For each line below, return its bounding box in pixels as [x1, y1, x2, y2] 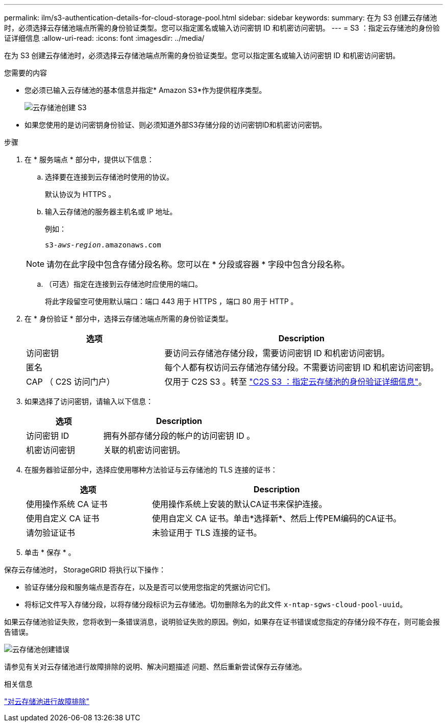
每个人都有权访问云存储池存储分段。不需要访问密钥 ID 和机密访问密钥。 [164, 362, 439, 372]
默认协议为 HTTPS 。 [45, 190, 116, 198]
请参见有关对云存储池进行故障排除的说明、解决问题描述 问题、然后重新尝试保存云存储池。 [4, 662, 306, 671]
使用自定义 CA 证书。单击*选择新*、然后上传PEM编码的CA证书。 [152, 513, 402, 523]
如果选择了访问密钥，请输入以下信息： [24, 397, 153, 406]
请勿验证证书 [26, 528, 76, 538]
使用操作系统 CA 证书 [26, 499, 108, 509]
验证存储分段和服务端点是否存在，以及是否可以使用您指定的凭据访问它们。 [24, 583, 275, 591]
